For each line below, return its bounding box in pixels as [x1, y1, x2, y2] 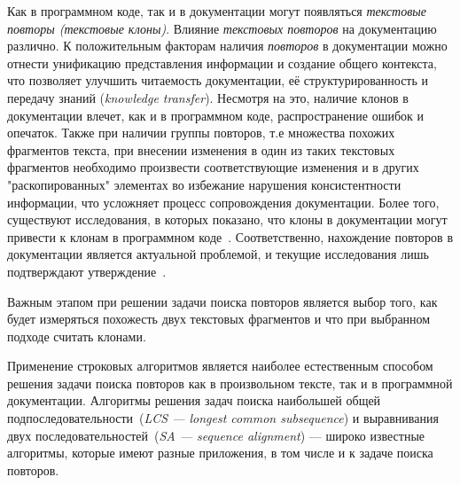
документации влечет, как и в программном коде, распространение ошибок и [7, 106, 425, 124]
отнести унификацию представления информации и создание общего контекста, [7, 53, 437, 72]
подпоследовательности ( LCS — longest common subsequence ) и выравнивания [7, 409, 439, 427]
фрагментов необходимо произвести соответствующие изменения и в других [7, 158, 419, 176]
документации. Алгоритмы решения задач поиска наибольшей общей [7, 391, 381, 410]
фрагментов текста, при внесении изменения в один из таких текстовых [7, 140, 395, 159]
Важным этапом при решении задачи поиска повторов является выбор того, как [7, 292, 438, 310]
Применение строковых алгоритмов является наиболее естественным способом [7, 356, 433, 375]
